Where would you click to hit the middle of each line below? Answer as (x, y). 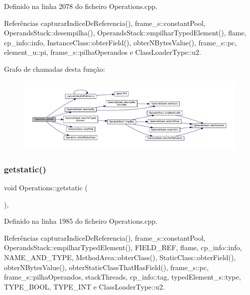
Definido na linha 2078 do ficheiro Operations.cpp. (81, 6)
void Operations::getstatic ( (46, 187)
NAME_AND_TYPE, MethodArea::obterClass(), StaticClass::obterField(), (120, 257)
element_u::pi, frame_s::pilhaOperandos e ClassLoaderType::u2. (103, 52)
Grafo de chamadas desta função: (55, 69)
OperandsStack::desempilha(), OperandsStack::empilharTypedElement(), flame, (125, 33)
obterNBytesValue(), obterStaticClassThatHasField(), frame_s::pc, (106, 267)
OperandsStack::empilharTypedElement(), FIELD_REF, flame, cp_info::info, (123, 247)
